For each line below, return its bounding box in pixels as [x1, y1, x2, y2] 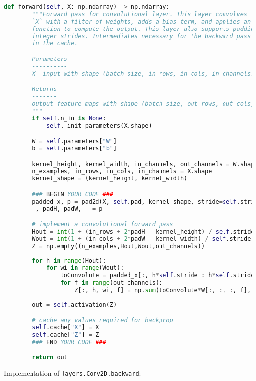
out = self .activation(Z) [32, 301, 117, 308]
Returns [32, 86, 57, 93]
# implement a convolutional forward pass [32, 221, 173, 228]
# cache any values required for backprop [32, 317, 173, 324]
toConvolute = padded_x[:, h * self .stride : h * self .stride [60, 272, 255, 279]
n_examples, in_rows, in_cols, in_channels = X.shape [32, 168, 212, 175]
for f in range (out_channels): [60, 279, 163, 287]
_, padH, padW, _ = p [32, 205, 103, 212]
